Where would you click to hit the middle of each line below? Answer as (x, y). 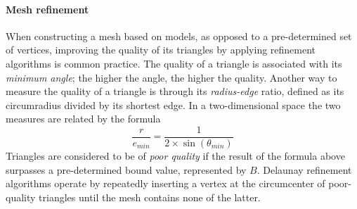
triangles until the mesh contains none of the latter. (150, 197)
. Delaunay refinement (304, 169)
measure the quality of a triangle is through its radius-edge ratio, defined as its (175, 91)
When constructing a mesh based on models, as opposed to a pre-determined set (179, 36)
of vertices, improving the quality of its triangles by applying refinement (161, 50)
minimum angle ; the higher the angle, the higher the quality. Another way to (171, 77)
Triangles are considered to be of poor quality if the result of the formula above (175, 156)
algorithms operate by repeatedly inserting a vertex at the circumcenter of (165, 183)
